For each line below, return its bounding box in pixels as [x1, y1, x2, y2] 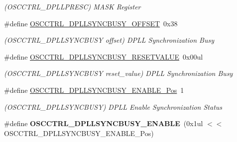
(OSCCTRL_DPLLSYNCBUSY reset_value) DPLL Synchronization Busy [4, 68, 233, 78]
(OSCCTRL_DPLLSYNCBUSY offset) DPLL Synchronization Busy [4, 35, 214, 45]
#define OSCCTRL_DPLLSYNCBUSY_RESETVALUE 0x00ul [4, 51, 203, 62]
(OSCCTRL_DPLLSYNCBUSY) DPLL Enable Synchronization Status [4, 101, 223, 112]
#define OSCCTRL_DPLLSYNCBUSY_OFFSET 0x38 [4, 18, 178, 28]
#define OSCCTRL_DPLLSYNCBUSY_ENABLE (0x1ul [4, 118, 203, 129]
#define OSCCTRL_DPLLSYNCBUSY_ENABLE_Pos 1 [4, 84, 184, 95]
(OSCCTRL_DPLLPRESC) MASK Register [4, 1, 141, 11]
